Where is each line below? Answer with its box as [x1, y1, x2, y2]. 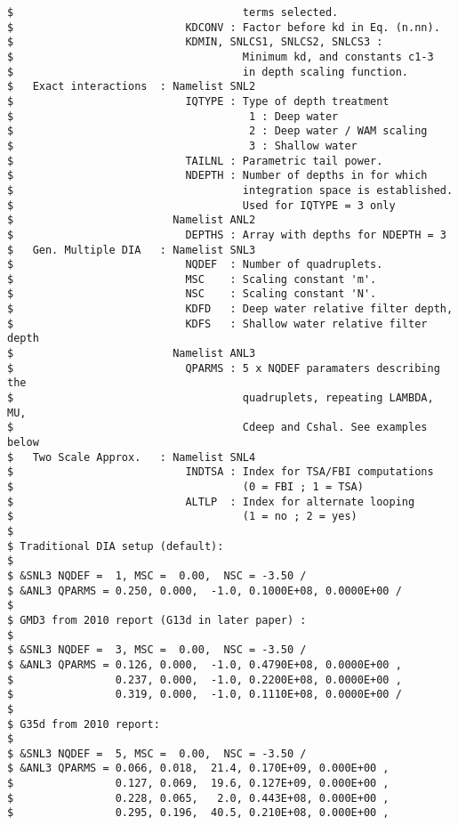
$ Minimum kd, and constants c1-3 [7, 50, 434, 63]
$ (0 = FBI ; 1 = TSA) [7, 481, 364, 493]
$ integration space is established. [7, 183, 454, 197]
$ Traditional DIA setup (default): [7, 539, 224, 553]
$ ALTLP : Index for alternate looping [7, 495, 415, 508]
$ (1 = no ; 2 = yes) [7, 510, 358, 523]
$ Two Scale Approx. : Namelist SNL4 [7, 450, 256, 464]
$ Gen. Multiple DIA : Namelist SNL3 [7, 243, 256, 256]
